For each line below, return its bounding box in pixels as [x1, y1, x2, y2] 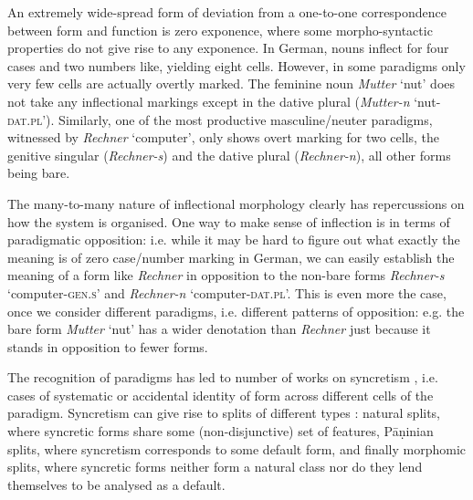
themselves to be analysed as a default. [7, 474, 226, 494]
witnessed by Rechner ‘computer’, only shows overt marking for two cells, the [7, 128, 440, 147]
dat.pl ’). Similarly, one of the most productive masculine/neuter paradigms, [7, 109, 433, 129]
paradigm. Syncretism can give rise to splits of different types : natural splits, [7, 403, 441, 422]
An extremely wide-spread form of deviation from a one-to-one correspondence [7, 3, 447, 21]
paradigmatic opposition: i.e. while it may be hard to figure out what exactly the [7, 230, 460, 249]
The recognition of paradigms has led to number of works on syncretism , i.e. [7, 368, 438, 387]
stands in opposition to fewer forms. [7, 337, 208, 356]
